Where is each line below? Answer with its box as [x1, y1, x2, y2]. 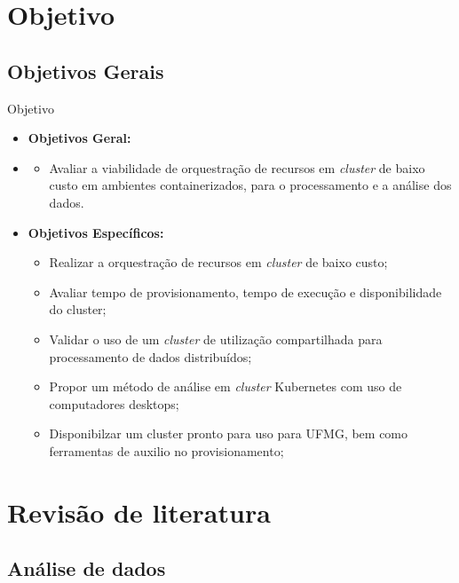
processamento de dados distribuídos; [49, 347, 252, 366]
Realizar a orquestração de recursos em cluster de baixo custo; [49, 253, 388, 272]
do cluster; [49, 300, 107, 319]
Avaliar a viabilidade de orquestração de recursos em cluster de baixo [49, 158, 425, 177]
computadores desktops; [49, 394, 179, 413]
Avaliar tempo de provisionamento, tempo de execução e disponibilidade [49, 282, 442, 301]
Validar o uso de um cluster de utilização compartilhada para [49, 329, 383, 348]
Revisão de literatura [7, 493, 271, 530]
